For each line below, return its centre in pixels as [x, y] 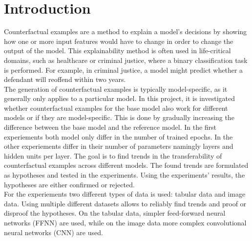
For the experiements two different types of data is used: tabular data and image [125, 194]
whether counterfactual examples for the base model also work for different [116, 108]
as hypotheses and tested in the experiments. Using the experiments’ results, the [125, 175]
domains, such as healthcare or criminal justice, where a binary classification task [126, 60]
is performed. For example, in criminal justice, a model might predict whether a [124, 70]
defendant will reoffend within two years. [65, 79]
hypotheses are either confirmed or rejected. [69, 184]
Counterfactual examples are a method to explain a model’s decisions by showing [126, 31]
